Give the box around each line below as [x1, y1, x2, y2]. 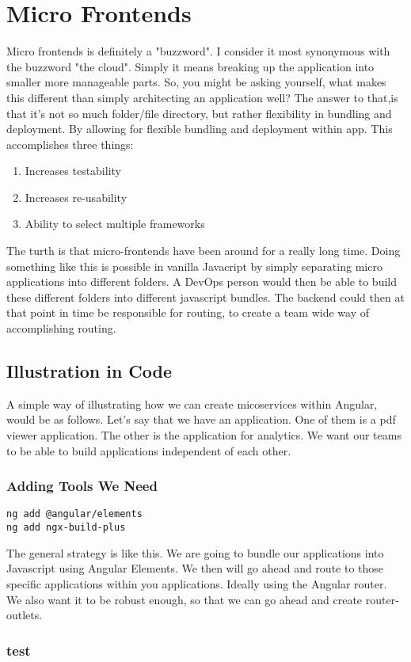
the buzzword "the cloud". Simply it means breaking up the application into [6, 58, 375, 74]
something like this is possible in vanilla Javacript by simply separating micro [6, 257, 382, 274]
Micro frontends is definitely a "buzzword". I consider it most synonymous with [6, 43, 390, 59]
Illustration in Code [6, 359, 173, 383]
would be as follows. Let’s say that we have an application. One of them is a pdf [6, 411, 396, 428]
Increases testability [25, 162, 121, 179]
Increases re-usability [25, 188, 127, 205]
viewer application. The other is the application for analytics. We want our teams [6, 427, 401, 443]
